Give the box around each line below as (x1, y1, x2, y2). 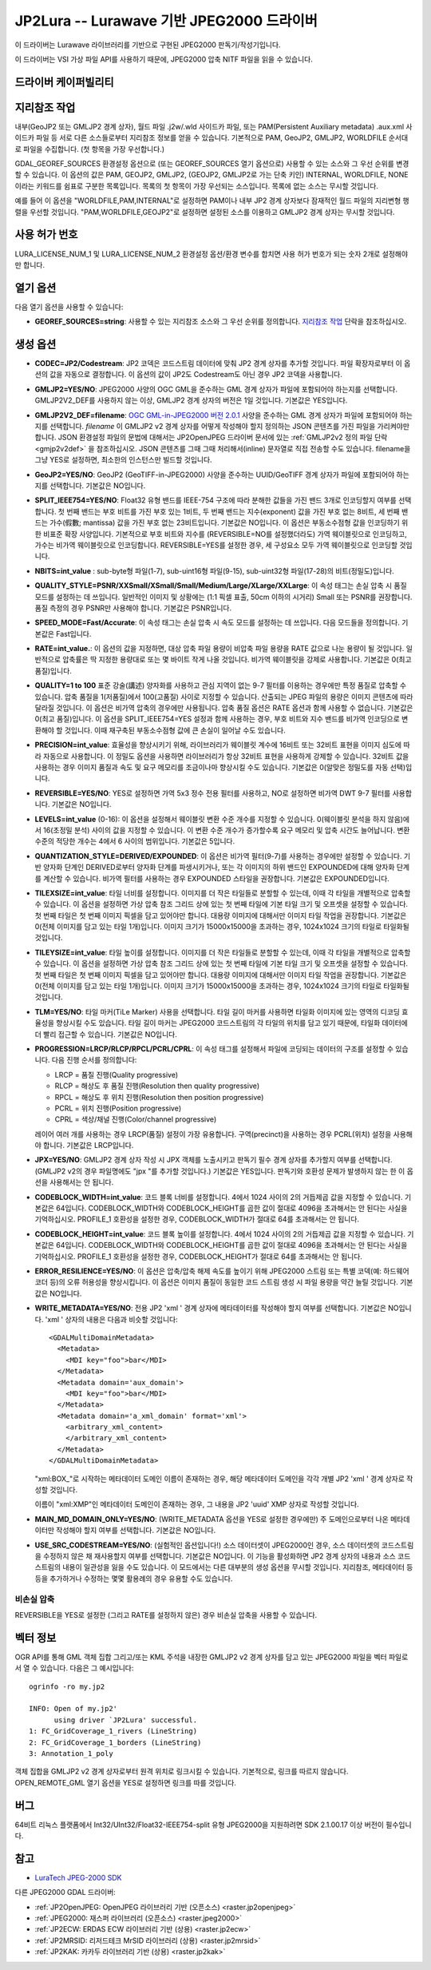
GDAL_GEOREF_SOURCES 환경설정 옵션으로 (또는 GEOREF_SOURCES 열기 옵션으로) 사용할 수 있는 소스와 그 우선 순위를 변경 (14, 159, 409, 169)
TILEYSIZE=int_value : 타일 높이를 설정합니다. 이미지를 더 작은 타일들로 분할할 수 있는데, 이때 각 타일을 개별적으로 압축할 (34, 947, 411, 957)
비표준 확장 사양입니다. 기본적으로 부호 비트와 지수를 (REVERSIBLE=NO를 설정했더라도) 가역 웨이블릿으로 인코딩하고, (42, 529, 407, 538)
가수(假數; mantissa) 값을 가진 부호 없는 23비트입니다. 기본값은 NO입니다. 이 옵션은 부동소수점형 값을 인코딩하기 (49, 518, 401, 527)
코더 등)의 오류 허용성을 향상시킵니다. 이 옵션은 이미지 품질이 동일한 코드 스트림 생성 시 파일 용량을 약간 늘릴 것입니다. (34, 1277, 399, 1287)
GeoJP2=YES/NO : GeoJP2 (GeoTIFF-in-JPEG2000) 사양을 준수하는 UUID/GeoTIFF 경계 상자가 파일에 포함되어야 (34, 470, 395, 479)
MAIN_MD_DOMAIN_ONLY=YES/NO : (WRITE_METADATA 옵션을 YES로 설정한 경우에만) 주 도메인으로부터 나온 (34, 1514, 389, 1523)
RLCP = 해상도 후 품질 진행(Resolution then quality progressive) (54, 1081, 259, 1090)
